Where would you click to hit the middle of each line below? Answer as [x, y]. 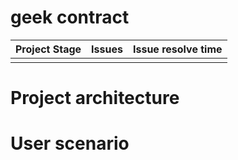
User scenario [70, 143]
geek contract [70, 17]
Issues [107, 49]
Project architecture [95, 98]
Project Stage [48, 49]
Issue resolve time [177, 49]
